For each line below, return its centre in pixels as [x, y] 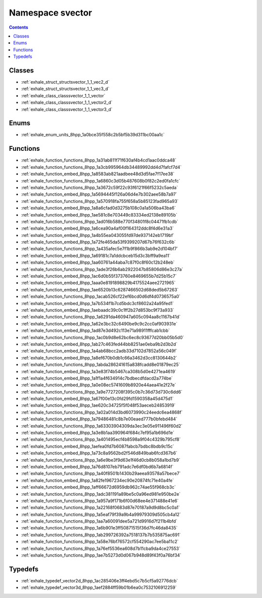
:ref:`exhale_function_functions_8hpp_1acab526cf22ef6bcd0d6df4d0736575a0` [101, 296]
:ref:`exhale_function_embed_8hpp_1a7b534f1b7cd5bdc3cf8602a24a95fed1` [98, 303]
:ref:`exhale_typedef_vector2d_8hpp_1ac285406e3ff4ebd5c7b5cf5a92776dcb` [99, 580]
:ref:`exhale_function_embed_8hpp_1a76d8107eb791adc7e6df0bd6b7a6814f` [97, 467]
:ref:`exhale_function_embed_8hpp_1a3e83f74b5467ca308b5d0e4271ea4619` [99, 371]
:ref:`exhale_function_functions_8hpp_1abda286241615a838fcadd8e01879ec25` [101, 364]
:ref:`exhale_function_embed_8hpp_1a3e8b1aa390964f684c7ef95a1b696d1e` [98, 433]
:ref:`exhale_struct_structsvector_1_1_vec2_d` [65, 82]
